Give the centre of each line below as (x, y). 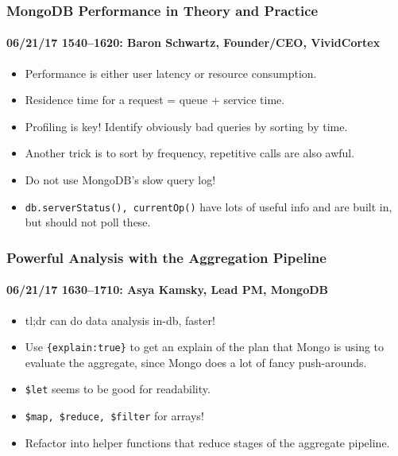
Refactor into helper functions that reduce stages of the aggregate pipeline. (207, 442)
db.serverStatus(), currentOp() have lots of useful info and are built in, (209, 206)
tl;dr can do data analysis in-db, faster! (120, 320)
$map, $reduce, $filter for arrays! (114, 415)
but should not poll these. (88, 222)
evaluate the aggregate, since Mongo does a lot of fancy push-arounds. (196, 362)
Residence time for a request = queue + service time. (155, 100)
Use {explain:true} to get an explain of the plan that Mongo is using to (205, 347)
